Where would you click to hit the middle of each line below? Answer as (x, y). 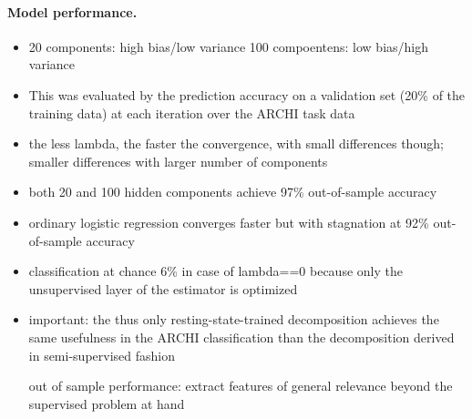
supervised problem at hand (107, 403)
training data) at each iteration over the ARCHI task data (192, 112)
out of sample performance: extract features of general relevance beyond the (241, 386)
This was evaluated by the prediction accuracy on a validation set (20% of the (247, 94)
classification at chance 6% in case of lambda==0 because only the (215, 271)
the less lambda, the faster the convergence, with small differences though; (236, 143)
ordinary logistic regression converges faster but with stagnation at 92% (229, 222)
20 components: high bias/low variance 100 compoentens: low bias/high (229, 46)
